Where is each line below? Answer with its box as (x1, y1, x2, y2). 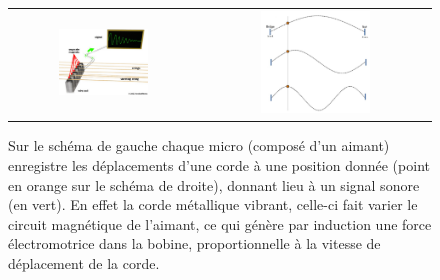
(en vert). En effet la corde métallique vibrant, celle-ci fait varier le (8, 194, 418, 215)
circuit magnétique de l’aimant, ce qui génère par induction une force (8, 213, 432, 234)
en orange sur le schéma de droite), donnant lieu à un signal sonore (8, 174, 420, 195)
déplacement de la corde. (8, 252, 160, 273)
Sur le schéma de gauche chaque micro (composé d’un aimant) (8, 135, 390, 156)
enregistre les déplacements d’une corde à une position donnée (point (8, 154, 430, 175)
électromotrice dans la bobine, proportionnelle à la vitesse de (8, 233, 381, 254)
